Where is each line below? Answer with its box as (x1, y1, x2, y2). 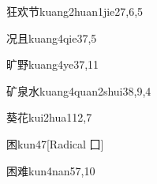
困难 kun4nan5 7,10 (6, 162, 95, 178)
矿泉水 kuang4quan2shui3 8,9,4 (6, 82, 151, 99)
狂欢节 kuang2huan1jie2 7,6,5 (6, 3, 144, 19)
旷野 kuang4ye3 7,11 (6, 56, 99, 73)
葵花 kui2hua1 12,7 (6, 109, 92, 126)
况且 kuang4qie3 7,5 (6, 29, 97, 46)
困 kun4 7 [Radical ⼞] (6, 135, 104, 152)
